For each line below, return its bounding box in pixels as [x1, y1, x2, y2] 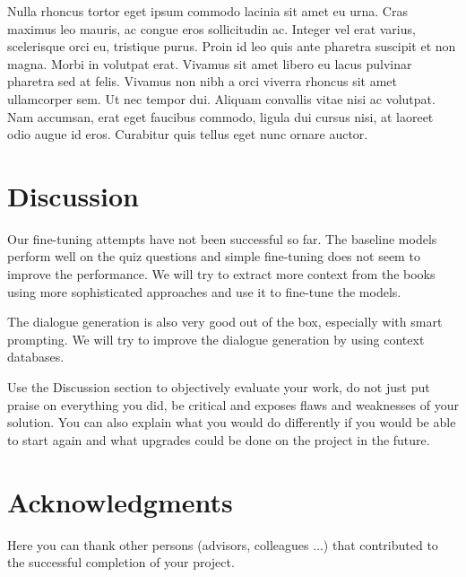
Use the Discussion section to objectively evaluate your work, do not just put [7, 378, 430, 397]
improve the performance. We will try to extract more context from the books [7, 265, 436, 284]
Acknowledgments [7, 483, 233, 520]
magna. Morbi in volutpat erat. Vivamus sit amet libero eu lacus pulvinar [7, 54, 412, 73]
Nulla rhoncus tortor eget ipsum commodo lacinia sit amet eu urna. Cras [7, 2, 408, 20]
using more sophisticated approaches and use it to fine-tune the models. [7, 282, 401, 301]
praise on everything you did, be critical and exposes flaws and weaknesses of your [7, 395, 459, 414]
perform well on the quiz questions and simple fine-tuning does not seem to [7, 247, 420, 266]
